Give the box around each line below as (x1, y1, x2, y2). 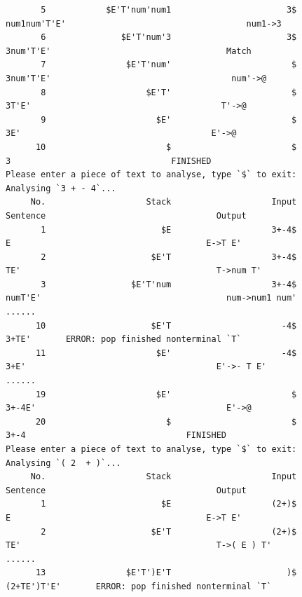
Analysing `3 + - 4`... (6, 183, 116, 193)
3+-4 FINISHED (6, 430, 226, 441)
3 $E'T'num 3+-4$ (41, 279, 297, 289)
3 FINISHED (6, 156, 212, 166)
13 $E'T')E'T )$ (35, 568, 297, 578)
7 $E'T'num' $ (41, 60, 297, 70)
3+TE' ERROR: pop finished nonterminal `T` (6, 334, 242, 345)
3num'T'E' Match (6, 46, 252, 56)
